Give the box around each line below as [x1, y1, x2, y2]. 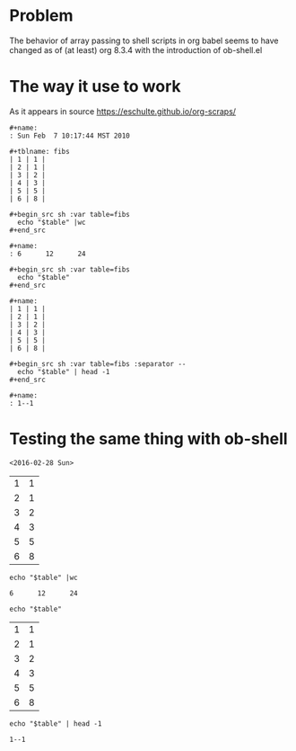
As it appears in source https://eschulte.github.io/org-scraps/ [9, 105, 236, 117]
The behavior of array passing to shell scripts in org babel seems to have [9, 35, 279, 46]
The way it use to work [9, 76, 181, 97]
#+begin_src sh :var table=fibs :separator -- [9, 359, 187, 369]
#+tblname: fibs [9, 147, 70, 156]
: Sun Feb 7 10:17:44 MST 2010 [9, 131, 130, 140]
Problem [9, 5, 74, 26]
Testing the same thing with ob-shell [9, 429, 289, 450]
